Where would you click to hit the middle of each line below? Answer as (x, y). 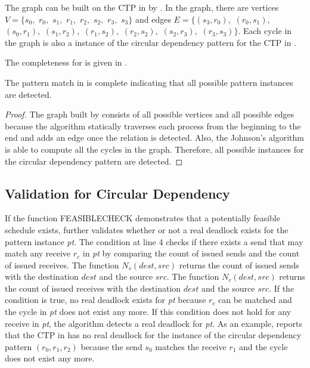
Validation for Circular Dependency (117, 193)
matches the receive (191, 346)
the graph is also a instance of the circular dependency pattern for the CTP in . (151, 42)
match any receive (38, 253)
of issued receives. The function (62, 265)
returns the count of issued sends (239, 265)
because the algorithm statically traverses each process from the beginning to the (153, 126)
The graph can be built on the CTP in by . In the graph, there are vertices (142, 7)
